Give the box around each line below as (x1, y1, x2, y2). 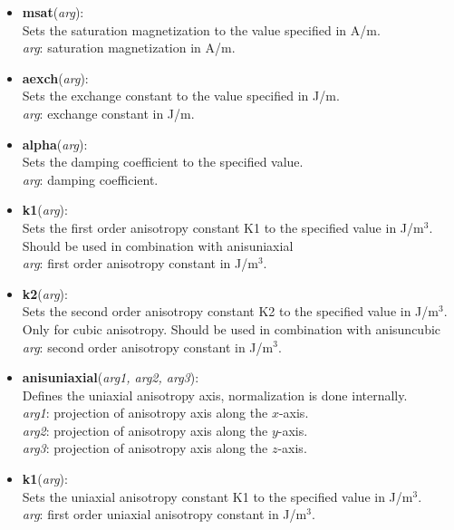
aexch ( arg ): (22, 68, 89, 87)
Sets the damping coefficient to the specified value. (22, 152, 304, 171)
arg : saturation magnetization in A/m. (22, 38, 236, 57)
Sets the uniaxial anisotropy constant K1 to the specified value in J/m (22, 487, 413, 506)
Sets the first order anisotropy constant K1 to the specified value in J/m (22, 217, 424, 236)
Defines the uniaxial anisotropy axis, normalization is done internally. (22, 385, 408, 404)
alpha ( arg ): (22, 134, 88, 153)
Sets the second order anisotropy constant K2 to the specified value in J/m (22, 302, 439, 321)
